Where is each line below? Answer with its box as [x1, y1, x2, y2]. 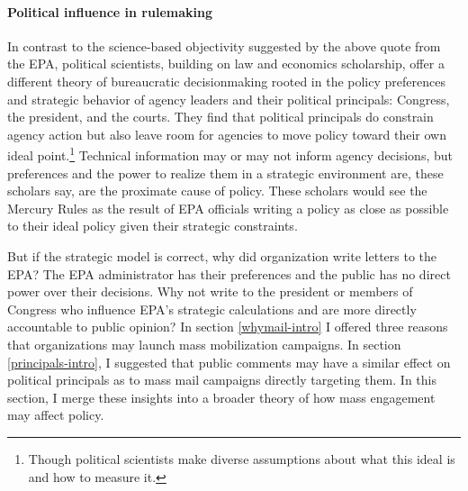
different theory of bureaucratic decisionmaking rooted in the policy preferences [7, 71, 445, 90]
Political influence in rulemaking [7, 2, 212, 21]
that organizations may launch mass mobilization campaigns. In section [7, 334, 401, 353]
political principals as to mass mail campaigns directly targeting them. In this [7, 370, 436, 389]
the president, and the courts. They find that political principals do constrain [7, 107, 434, 126]
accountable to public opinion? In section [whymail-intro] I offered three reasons [7, 317, 448, 336]
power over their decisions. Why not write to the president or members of [7, 282, 413, 301]
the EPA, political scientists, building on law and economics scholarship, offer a [7, 54, 445, 73]
